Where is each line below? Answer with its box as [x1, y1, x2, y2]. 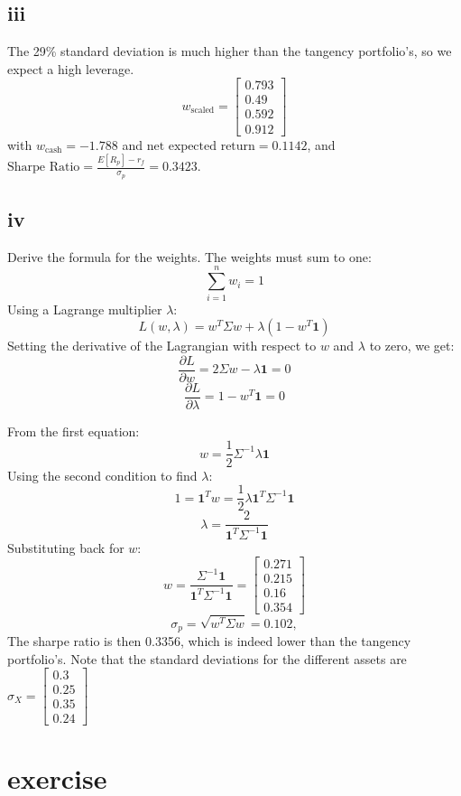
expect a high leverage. [7, 59, 134, 78]
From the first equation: [7, 421, 140, 440]
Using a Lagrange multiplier [7, 299, 162, 318]
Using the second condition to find [7, 465, 198, 484]
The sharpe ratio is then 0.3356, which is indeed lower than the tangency [7, 631, 411, 650]
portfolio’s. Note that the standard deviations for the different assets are [7, 649, 407, 668]
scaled [190, 106, 215, 116]
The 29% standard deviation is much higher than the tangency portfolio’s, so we [7, 42, 452, 61]
